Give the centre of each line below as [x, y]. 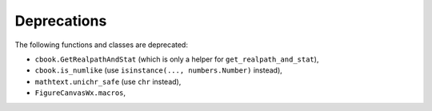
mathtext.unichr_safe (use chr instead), [108, 81]
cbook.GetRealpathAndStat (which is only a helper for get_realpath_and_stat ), [177, 59]
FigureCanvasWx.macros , [80, 93]
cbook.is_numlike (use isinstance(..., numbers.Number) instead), [159, 70]
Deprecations [61, 21]
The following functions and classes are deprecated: [101, 45]
